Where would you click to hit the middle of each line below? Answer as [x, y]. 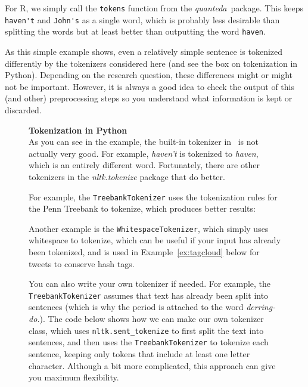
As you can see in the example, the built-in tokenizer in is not [144, 142]
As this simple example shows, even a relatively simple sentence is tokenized [144, 51]
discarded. [23, 109]
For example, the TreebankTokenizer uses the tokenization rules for [153, 196]
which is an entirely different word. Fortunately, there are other [144, 165]
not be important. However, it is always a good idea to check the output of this [150, 86]
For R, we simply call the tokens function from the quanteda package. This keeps [154, 8]
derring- [261, 307]
